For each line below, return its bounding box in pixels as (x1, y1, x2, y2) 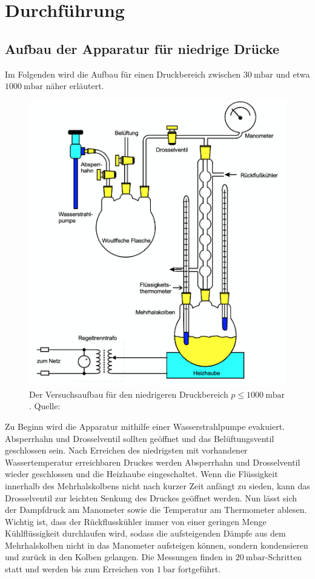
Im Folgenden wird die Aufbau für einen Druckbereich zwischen (5, 67, 241, 80)
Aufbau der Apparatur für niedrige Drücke (5, 39, 280, 58)
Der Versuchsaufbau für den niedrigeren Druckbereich (29, 387, 228, 400)
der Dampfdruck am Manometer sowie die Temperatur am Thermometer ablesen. (5, 503, 307, 516)
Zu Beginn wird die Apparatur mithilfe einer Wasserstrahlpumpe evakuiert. (5, 420, 285, 432)
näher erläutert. (45, 79, 104, 92)
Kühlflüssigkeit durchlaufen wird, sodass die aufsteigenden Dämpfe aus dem (5, 527, 286, 540)
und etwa (276, 67, 310, 80)
